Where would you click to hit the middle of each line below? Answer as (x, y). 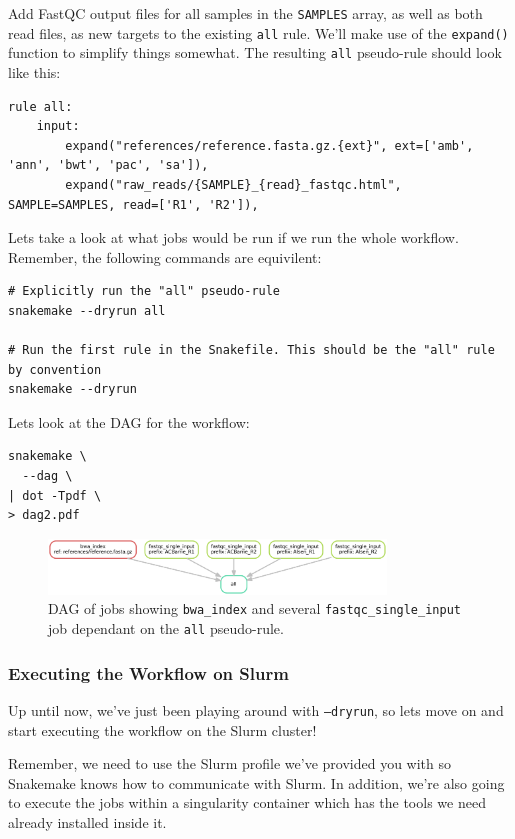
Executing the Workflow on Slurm (148, 672)
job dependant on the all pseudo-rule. (166, 628)
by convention (55, 369)
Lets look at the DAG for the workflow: (129, 421)
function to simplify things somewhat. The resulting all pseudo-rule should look (255, 52)
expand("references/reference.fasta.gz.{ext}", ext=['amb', (269, 145)
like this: (34, 71)
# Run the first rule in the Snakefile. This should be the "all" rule (251, 350)
